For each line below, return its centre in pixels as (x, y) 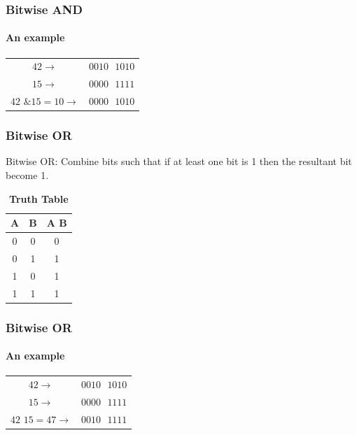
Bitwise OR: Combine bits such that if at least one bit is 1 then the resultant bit (179, 161)
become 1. (27, 174)
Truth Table (39, 198)
